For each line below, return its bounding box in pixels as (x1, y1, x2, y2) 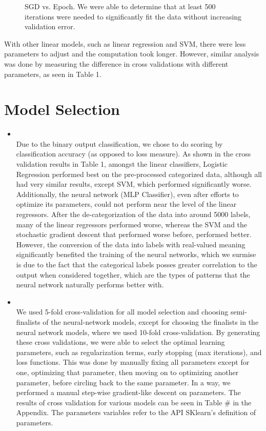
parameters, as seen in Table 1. (4, 68, 101, 79)
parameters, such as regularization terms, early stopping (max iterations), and (16, 346, 262, 357)
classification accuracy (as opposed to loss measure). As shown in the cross (16, 148, 251, 159)
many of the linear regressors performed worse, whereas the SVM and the (16, 219, 248, 229)
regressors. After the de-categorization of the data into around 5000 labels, (16, 209, 251, 220)
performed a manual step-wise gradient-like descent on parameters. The (16, 387, 241, 398)
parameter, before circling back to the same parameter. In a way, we (16, 377, 231, 387)
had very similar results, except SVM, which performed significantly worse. (16, 179, 252, 189)
